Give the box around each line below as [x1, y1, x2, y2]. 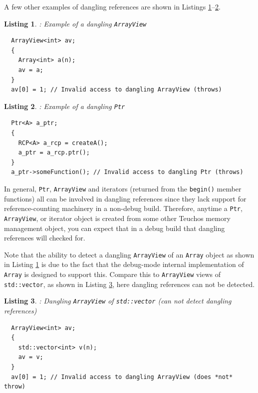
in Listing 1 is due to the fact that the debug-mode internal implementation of [4, 259, 244, 269]
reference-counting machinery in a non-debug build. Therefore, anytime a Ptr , [4, 203, 243, 213]
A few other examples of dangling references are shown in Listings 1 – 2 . [4, 1, 221, 11]
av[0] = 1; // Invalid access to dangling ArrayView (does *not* [11, 373, 233, 380]
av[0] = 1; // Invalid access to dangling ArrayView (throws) [11, 86, 222, 93]
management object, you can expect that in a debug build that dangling [4, 222, 225, 233]
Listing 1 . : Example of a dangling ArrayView [4, 18, 147, 28]
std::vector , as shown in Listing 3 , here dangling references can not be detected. [4, 278, 255, 289]
